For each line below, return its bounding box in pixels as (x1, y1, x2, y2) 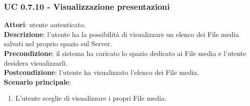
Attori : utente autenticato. (4, 19, 86, 30)
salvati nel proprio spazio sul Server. (4, 38, 112, 49)
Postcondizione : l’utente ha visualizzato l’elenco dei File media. (4, 67, 199, 77)
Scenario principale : (4, 76, 71, 87)
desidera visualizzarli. (4, 57, 68, 68)
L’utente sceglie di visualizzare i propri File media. (15, 93, 167, 103)
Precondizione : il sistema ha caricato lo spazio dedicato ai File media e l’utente (4, 48, 247, 58)
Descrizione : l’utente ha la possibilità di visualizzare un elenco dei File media (4, 29, 239, 39)
